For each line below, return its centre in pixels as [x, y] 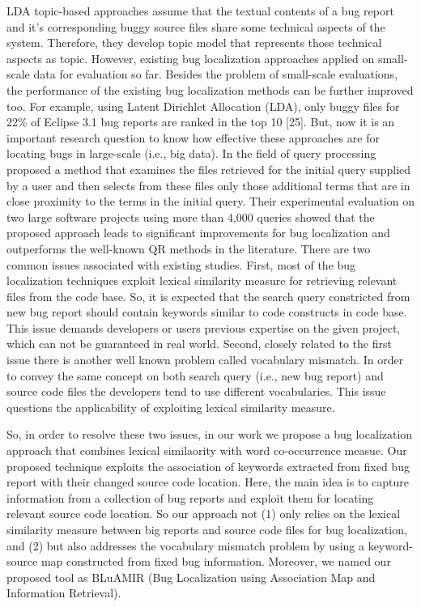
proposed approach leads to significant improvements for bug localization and [198, 233]
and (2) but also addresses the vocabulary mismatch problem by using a [185, 545]
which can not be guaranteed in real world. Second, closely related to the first [199, 344]
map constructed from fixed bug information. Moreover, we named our [216, 561]
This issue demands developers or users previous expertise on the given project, [204, 327]
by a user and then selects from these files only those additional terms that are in [208, 185]
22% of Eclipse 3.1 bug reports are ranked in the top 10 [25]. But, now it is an [201, 122]
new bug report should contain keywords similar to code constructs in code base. [207, 312]
